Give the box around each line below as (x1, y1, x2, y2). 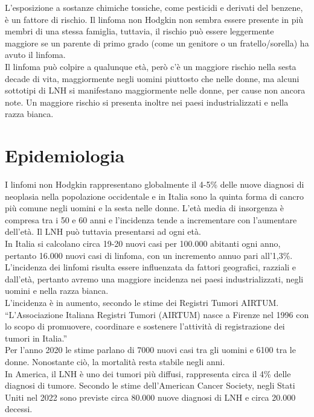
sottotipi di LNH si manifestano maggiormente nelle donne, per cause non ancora (5, 84, 306, 97)
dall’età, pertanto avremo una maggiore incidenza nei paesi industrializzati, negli (5, 272, 304, 285)
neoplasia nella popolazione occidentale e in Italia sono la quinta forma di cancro (5, 189, 304, 202)
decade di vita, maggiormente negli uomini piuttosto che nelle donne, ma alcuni (5, 72, 300, 84)
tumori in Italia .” (5, 331, 68, 344)
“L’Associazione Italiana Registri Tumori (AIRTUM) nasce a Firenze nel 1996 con (5, 308, 309, 320)
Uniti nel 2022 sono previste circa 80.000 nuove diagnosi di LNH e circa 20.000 (5, 390, 296, 403)
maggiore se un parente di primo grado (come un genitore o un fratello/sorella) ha (5, 36, 309, 49)
